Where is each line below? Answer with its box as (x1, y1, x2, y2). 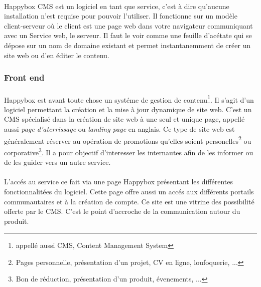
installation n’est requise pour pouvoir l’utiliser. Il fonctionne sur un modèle (4, 11, 237, 21)
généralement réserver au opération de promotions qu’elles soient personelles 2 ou (4, 134, 251, 146)
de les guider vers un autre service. (4, 157, 111, 167)
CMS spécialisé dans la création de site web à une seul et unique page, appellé (4, 114, 245, 124)
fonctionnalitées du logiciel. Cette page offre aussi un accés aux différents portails (4, 186, 254, 196)
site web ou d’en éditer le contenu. (4, 50, 109, 60)
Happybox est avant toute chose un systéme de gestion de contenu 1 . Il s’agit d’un (4, 93, 254, 105)
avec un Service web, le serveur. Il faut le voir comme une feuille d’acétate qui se (4, 30, 252, 41)
